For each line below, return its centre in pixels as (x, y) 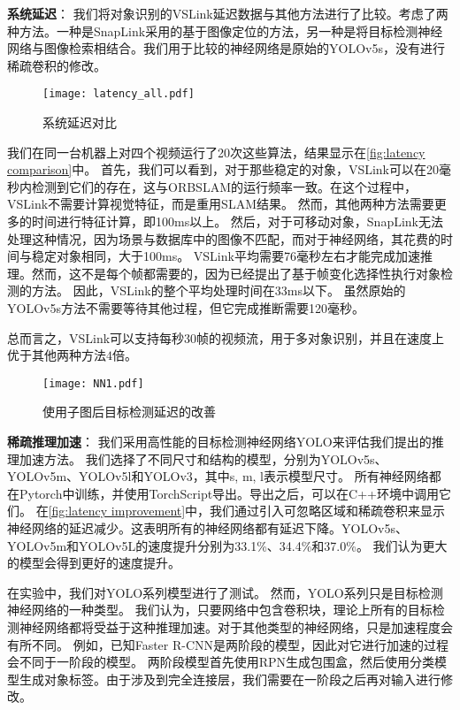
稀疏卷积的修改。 (57, 65)
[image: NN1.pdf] (93, 383)
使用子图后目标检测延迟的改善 (129, 412)
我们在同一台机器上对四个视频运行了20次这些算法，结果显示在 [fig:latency (216, 152)
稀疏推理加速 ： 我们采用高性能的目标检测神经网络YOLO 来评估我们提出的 (219, 441)
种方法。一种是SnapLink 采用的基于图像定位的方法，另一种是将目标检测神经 (225, 31)
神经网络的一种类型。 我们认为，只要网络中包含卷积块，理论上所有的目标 (220, 610)
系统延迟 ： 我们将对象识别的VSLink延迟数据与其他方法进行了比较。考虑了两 (228, 13)
